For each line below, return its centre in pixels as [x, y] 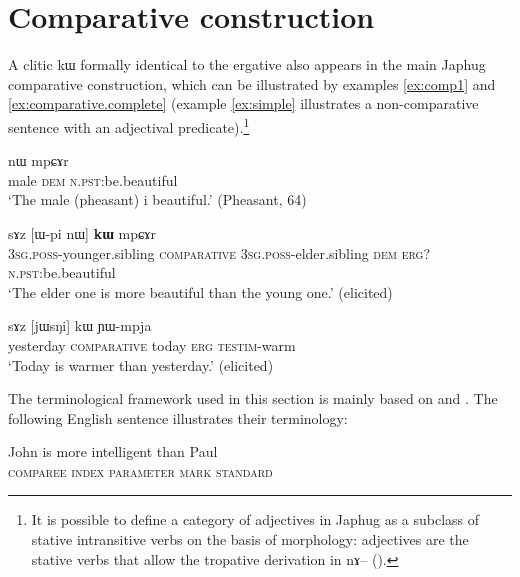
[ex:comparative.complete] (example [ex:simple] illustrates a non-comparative [243, 103]
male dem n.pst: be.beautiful [93, 179]
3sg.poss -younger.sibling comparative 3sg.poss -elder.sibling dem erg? [219, 252]
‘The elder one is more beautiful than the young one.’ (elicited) [200, 291]
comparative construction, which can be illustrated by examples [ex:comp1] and [252, 83]
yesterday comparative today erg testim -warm [152, 344]
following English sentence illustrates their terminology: [178, 417]
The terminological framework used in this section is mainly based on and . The [253, 398]
